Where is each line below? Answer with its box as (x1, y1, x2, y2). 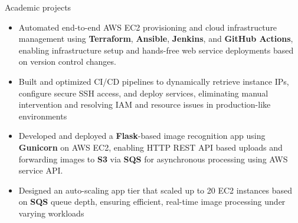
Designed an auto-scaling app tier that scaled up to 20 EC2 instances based (18, 184, 293, 196)
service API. (18, 164, 63, 177)
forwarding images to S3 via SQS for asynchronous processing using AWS (18, 152, 288, 165)
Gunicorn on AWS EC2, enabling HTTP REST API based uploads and (18, 141, 283, 153)
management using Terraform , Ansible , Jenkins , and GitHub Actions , (18, 32, 293, 45)
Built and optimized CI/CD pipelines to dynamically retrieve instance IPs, (18, 75, 289, 87)
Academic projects (5, 1, 71, 13)
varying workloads (18, 207, 84, 219)
